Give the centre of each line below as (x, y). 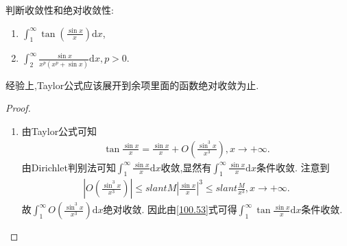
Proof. (18, 108)
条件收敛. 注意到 (293, 167)
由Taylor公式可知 (59, 131)
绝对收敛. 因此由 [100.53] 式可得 (170, 209)
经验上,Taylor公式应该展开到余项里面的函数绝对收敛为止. (132, 85)
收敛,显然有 (186, 167)
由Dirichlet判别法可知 (69, 167)
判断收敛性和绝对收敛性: (60, 10)
